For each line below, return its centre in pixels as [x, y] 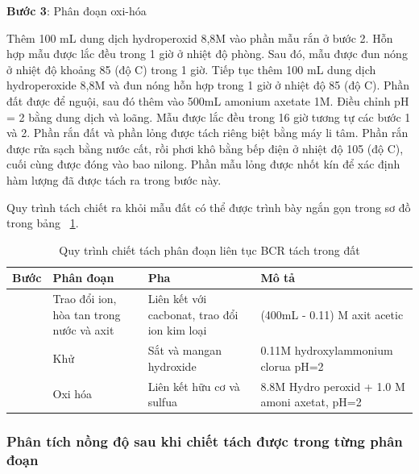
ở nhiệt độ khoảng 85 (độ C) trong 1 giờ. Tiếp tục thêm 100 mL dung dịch [191, 69]
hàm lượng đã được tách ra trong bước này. [114, 179]
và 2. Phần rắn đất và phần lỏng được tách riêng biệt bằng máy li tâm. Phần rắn [207, 133]
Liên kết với [177, 299]
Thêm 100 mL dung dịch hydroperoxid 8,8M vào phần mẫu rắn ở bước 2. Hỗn [200, 37]
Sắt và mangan [185, 350]
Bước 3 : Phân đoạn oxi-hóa [77, 10]
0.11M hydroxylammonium [327, 350]
